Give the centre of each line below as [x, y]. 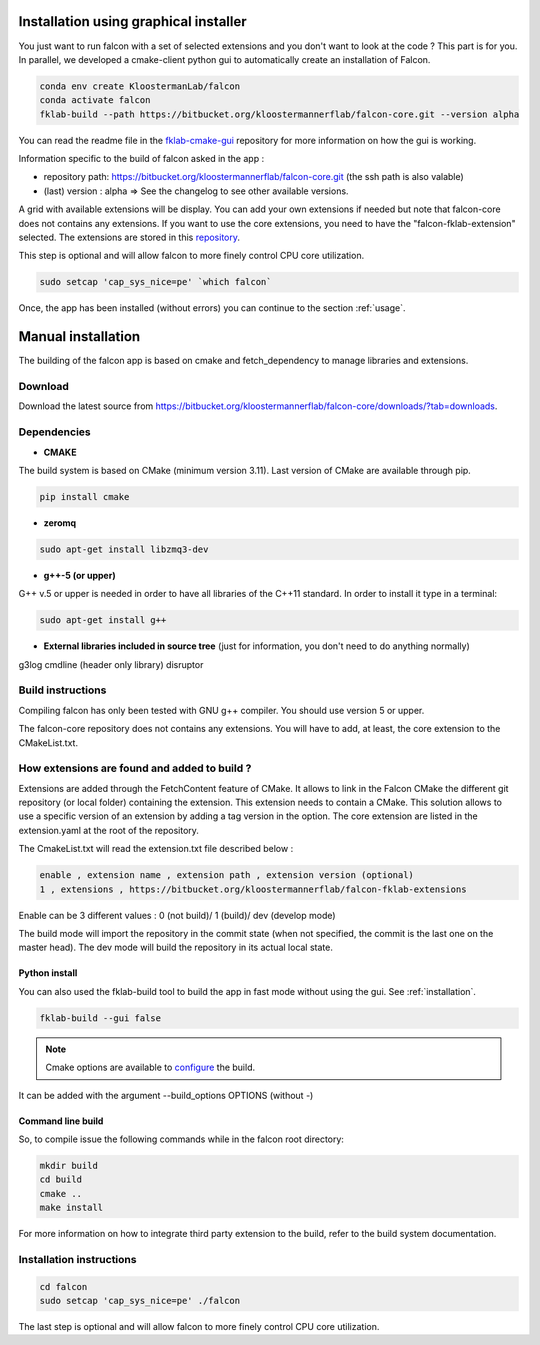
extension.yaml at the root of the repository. [109, 830]
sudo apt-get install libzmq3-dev [124, 549]
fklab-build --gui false [100, 1018]
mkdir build [69, 1165]
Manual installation [79, 336]
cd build [61, 1179]
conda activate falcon [95, 100]
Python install [48, 973]
